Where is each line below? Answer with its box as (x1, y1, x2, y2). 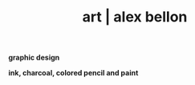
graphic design (8, 52, 60, 63)
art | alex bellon (82, 8, 188, 26)
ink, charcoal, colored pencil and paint (8, 68, 139, 78)
